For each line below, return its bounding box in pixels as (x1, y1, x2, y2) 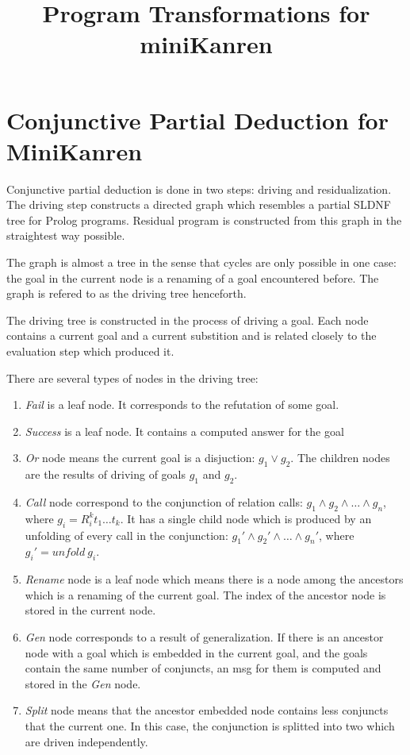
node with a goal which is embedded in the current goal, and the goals (25, 644, 368, 661)
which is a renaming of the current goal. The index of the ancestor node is (25, 586, 386, 603)
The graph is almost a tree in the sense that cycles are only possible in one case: (6, 254, 397, 271)
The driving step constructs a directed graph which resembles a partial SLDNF (6, 196, 391, 213)
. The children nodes (290, 449, 390, 466)
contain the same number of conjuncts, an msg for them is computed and (25, 660, 381, 676)
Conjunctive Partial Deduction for (6, 103, 389, 136)
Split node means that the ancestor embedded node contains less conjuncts (25, 702, 389, 718)
